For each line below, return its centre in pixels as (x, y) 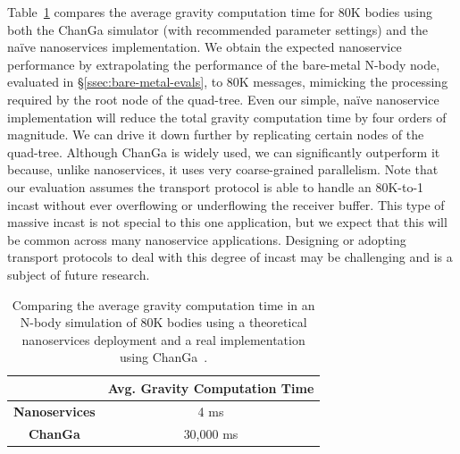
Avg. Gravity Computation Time (211, 387)
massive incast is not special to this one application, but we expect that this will (227, 222)
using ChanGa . (164, 357)
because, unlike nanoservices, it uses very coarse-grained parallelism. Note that (223, 169)
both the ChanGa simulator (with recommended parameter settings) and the (218, 29)
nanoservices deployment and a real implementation (163, 339)
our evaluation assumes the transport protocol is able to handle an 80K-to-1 (216, 186)
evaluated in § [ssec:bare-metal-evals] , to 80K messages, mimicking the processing (228, 82)
